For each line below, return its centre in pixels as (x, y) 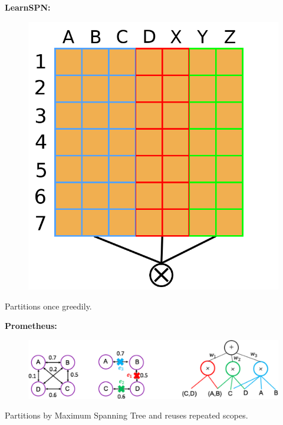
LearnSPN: (28, 7)
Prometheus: (31, 326)
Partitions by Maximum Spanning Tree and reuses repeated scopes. (126, 415)
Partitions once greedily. (48, 306)
